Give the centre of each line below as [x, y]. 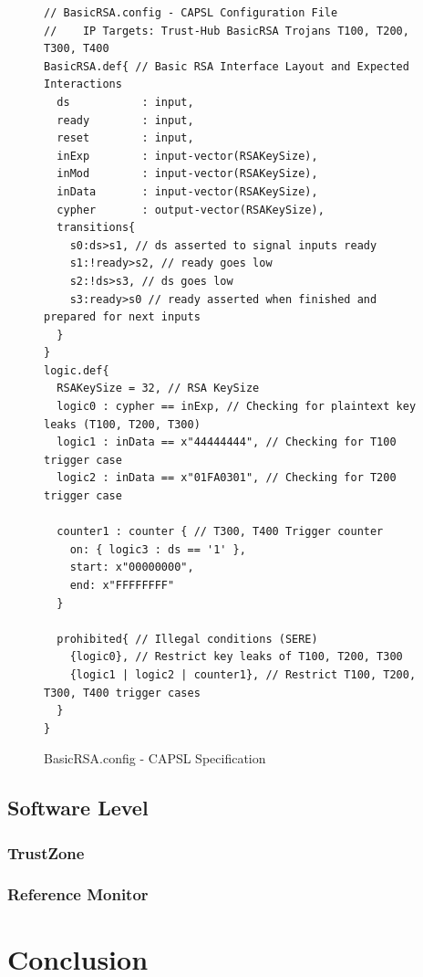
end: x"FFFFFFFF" [122, 585]
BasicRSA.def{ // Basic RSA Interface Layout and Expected [227, 66]
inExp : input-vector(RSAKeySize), [187, 156]
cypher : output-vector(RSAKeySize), [191, 210]
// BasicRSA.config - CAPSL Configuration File [191, 13]
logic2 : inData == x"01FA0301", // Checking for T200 [227, 478]
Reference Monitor [78, 894]
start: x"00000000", [132, 567]
